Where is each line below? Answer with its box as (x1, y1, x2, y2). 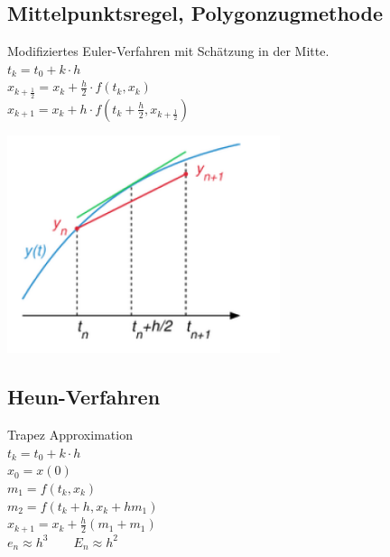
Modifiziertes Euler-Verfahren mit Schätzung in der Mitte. (7, 42, 330, 60)
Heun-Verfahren (7, 383, 161, 411)
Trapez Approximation (7, 425, 133, 444)
